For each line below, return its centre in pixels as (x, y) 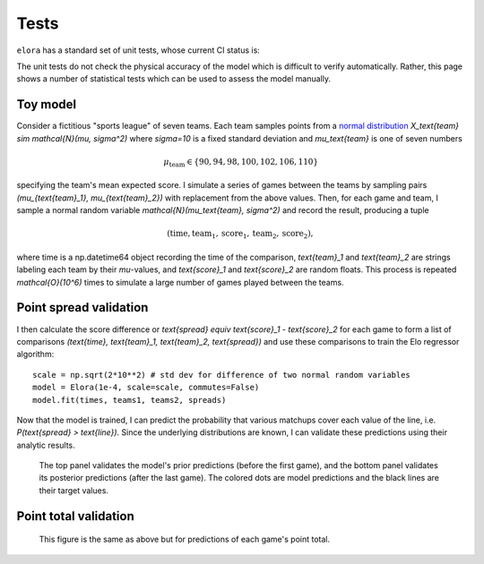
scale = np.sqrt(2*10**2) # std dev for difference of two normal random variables (222, 375)
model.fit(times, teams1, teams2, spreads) (130, 400)
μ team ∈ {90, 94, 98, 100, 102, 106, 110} (241, 163)
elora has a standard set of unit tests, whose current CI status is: (138, 50)
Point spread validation (82, 308)
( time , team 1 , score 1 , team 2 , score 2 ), (240, 235)
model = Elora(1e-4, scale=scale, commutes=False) (146, 388)
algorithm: (35, 355)
